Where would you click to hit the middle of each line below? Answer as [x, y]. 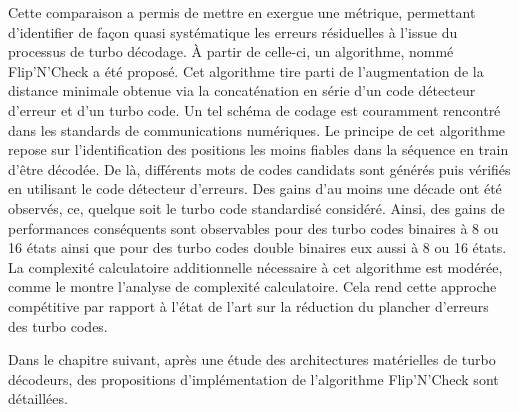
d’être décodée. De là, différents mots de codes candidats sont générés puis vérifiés [259, 168]
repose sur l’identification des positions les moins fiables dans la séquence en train [258, 149]
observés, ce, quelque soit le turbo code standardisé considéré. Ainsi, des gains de [256, 207]
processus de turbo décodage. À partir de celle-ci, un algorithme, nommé [231, 51]
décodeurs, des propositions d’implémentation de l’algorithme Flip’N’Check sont [253, 378]
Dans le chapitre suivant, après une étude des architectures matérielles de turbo [252, 359]
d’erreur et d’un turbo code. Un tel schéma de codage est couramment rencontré [254, 109]
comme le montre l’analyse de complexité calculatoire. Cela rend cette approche [252, 286]
